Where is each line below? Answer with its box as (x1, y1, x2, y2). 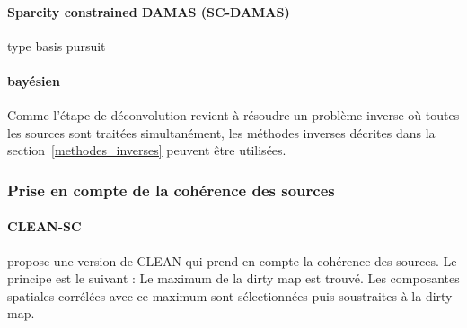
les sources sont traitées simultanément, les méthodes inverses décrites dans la (7, 123, 436, 142)
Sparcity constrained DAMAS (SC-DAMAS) (7, 2, 290, 21)
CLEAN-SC (7, 217, 82, 236)
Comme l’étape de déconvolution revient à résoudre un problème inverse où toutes (7, 106, 460, 125)
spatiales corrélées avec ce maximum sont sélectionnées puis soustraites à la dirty (7, 286, 453, 305)
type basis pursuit (7, 36, 106, 55)
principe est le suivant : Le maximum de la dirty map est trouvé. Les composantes (7, 269, 460, 288)
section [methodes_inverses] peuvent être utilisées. (7, 141, 286, 160)
